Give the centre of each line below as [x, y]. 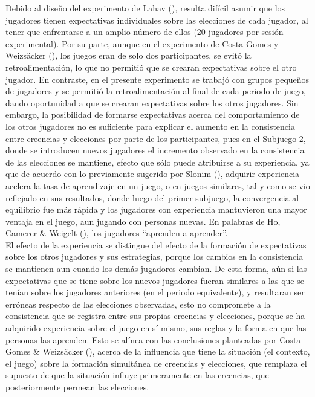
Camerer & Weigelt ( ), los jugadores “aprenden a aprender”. [117, 233]
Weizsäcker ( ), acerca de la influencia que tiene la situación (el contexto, [176, 351]
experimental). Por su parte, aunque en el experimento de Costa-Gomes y [142, 43]
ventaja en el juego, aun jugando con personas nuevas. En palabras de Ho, [143, 221]
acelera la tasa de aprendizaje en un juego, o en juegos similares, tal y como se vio [158, 185]
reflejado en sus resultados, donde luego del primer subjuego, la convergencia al [152, 197]
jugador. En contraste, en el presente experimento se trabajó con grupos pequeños [157, 79]
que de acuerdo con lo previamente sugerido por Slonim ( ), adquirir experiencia [153, 174]
